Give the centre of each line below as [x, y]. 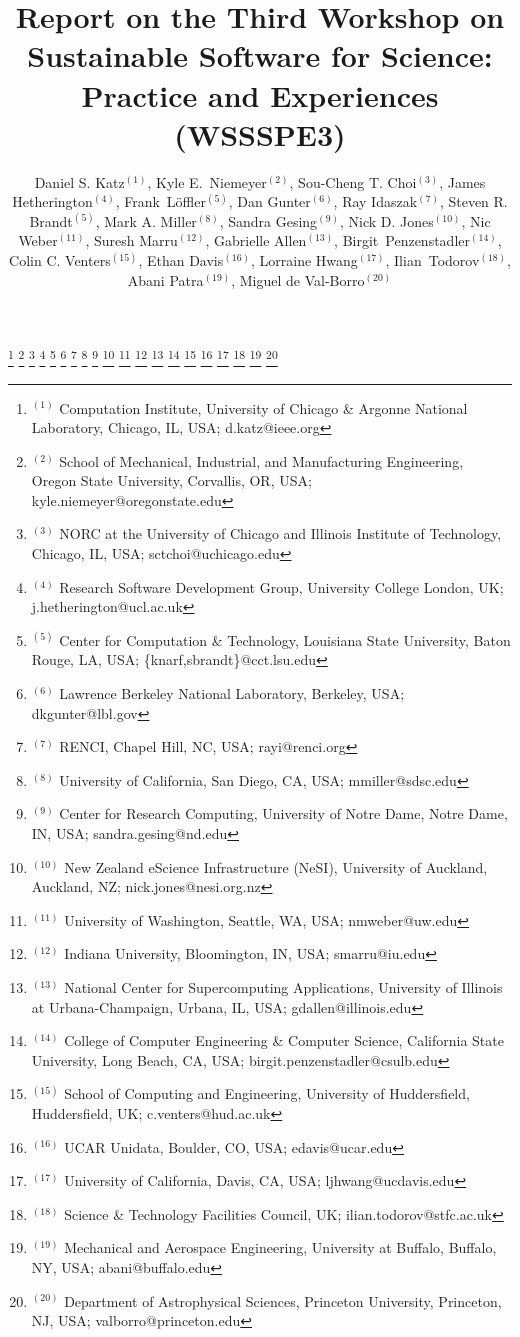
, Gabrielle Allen [256, 240]
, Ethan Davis [181, 260]
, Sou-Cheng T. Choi [353, 181]
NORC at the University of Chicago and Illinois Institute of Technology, [280, 533]
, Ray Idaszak [375, 201]
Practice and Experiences [260, 94]
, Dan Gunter [269, 201]
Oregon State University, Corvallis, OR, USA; [171, 480]
